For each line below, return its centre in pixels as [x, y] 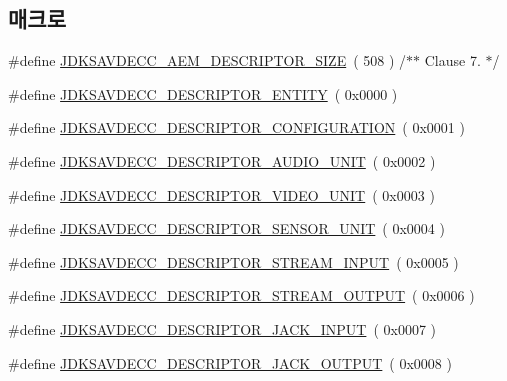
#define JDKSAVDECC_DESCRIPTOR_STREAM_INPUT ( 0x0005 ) [233, 261]
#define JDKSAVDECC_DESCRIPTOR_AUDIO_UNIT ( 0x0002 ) [222, 160]
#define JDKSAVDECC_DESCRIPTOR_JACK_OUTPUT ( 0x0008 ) [230, 362]
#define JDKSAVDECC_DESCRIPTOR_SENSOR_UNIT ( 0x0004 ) [226, 228]
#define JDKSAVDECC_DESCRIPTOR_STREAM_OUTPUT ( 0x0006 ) [241, 295]
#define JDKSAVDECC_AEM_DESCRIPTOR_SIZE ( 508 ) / [207, 60]
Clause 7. [452, 60]
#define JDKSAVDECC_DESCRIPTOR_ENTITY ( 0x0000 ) [203, 93]
